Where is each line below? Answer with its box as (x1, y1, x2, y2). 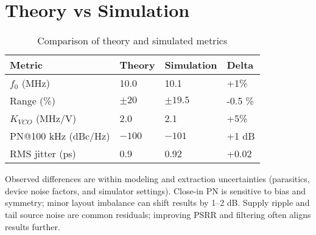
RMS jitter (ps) (10, 146, 76, 161)
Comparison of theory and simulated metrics (37, 33, 228, 48)
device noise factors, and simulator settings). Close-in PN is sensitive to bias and (5, 184, 306, 197)
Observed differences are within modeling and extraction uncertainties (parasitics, (5, 172, 310, 185)
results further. (5, 220, 60, 233)
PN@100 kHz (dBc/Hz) (10, 129, 110, 143)
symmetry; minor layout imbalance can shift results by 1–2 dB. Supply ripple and (5, 196, 310, 209)
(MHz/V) (35, 111, 77, 126)
